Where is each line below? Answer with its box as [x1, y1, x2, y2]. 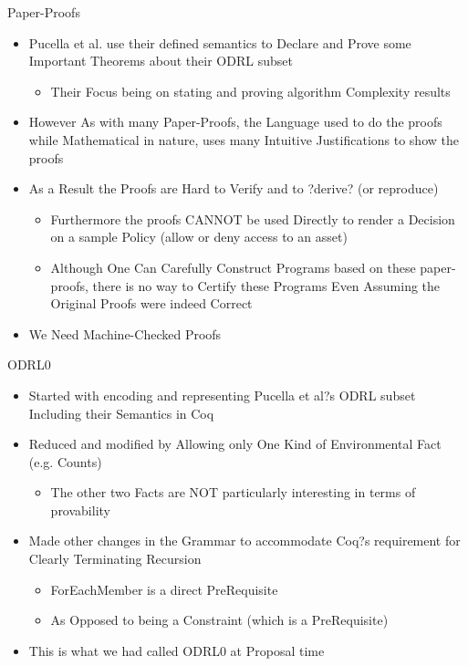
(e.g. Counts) [28, 452, 102, 471]
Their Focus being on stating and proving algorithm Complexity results [50, 81, 451, 100]
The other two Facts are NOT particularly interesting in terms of [50, 483, 416, 502]
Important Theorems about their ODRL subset [28, 51, 293, 70]
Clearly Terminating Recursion [28, 549, 202, 568]
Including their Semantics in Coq [28, 403, 214, 422]
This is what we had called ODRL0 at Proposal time [28, 640, 325, 660]
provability [50, 500, 110, 519]
